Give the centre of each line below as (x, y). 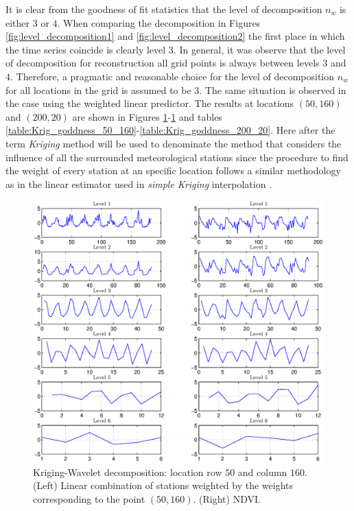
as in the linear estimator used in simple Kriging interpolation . (139, 183)
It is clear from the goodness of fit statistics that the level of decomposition (164, 9)
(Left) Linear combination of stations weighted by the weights (163, 485)
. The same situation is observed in (273, 90)
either (18, 22)
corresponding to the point (89, 498)
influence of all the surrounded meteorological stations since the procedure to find (177, 157)
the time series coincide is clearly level (86, 49)
